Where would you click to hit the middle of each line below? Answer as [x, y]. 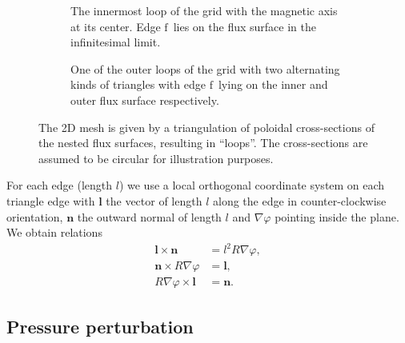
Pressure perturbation [100, 326]
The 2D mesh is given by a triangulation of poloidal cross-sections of [207, 127]
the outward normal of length [149, 216]
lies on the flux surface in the [245, 26]
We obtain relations [54, 232]
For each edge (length [60, 185]
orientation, [35, 216]
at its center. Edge [116, 26]
